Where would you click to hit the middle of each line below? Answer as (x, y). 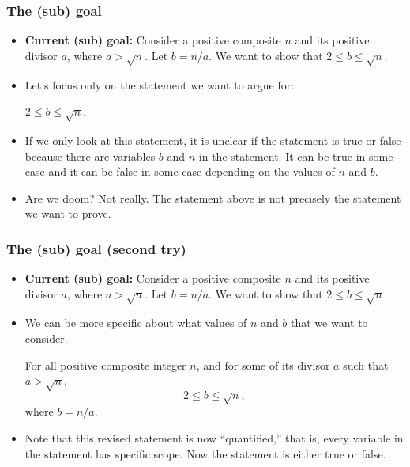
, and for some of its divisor (263, 364)
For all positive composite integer (105, 364)
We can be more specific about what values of (136, 323)
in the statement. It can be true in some (296, 156)
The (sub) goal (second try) (96, 248)
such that (366, 364)
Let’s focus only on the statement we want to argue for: (160, 84)
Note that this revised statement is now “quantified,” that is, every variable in (214, 438)
